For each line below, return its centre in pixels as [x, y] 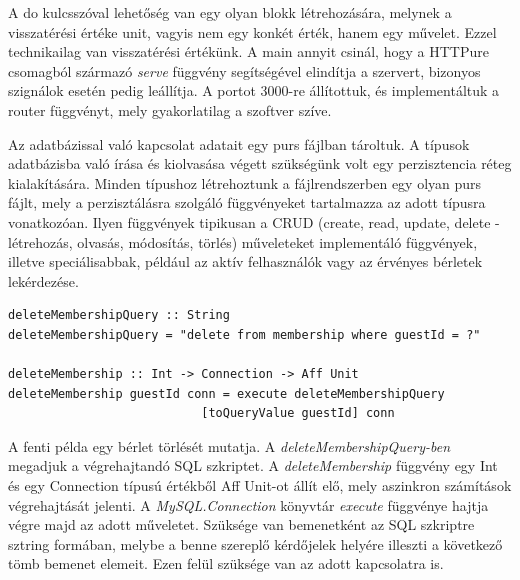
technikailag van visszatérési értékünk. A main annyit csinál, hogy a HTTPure [248, 51]
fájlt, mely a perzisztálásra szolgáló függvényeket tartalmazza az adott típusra [247, 202]
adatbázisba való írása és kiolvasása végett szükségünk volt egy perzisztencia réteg [260, 163]
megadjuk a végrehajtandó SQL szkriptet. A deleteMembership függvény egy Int [253, 465]
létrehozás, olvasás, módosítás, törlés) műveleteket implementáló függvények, [243, 241]
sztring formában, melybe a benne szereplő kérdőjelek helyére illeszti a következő [255, 543]
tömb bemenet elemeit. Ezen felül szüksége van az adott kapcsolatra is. [226, 563]
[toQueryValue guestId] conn [298, 413]
